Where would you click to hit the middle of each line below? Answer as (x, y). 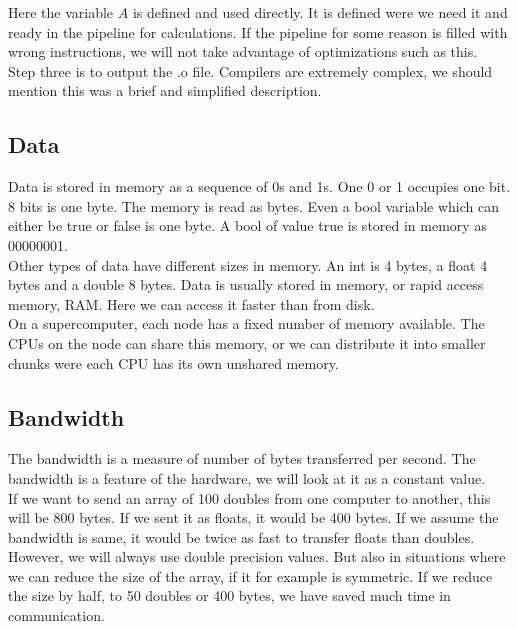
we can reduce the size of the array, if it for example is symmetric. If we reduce (250, 575)
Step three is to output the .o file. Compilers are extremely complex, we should (250, 70)
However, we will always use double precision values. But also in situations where (257, 556)
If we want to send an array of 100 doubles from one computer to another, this (249, 497)
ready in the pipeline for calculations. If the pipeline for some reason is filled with (258, 31)
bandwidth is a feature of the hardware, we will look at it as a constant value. (247, 477)
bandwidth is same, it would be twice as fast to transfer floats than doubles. (241, 536)
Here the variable (61, 12)
